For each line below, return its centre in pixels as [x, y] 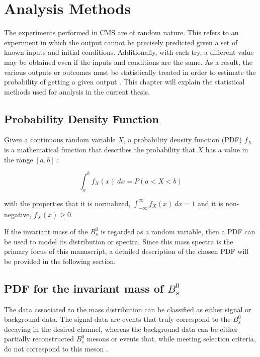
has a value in [227, 150]
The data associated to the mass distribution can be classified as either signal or [128, 309]
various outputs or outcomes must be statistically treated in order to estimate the [130, 72]
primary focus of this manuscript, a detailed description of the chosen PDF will [126, 251]
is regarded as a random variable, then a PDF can [178, 231]
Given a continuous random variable [60, 140]
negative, [18, 214]
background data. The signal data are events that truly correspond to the [117, 319]
